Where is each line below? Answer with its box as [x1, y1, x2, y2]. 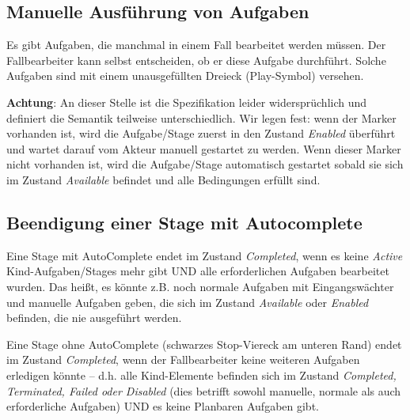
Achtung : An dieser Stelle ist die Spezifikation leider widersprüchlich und [6, 93, 367, 110]
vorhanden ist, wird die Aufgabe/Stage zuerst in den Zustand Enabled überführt [6, 125, 396, 142]
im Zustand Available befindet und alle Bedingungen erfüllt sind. [6, 171, 321, 187]
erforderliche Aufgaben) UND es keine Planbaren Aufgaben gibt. [6, 398, 319, 414]
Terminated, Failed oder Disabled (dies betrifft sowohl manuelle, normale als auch [6, 382, 401, 399]
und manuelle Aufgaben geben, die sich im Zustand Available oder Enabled [6, 293, 369, 310]
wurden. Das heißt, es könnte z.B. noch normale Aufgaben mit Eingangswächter [6, 278, 394, 294]
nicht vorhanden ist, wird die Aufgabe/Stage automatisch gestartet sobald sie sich [6, 156, 404, 172]
